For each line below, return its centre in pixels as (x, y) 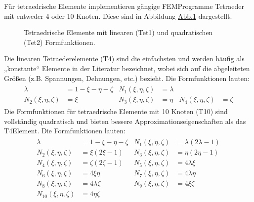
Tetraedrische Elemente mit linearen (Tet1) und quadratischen (118, 32)
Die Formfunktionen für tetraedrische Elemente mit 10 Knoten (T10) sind (116, 111)
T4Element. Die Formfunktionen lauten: (65, 131)
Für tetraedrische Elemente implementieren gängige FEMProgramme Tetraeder (124, 6)
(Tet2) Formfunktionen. (60, 42)
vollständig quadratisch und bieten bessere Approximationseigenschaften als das (125, 121)
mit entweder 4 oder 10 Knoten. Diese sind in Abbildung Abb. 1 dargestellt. (118, 16)
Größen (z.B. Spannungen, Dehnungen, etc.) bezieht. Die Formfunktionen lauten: (127, 78)
